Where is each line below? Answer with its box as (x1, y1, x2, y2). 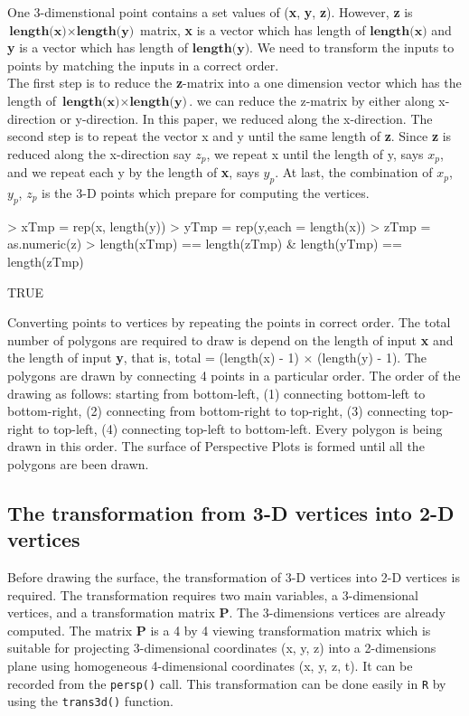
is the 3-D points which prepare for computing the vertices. (42, 184, 370, 202)
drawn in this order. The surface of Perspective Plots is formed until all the (7, 437, 425, 456)
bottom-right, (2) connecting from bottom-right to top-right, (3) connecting (7, 401, 427, 420)
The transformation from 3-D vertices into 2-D (7, 498, 455, 526)
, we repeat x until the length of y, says (206, 144, 424, 163)
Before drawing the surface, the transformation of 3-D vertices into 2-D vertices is (7, 568, 460, 587)
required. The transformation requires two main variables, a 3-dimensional (7, 585, 418, 604)
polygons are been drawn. (7, 454, 149, 473)
